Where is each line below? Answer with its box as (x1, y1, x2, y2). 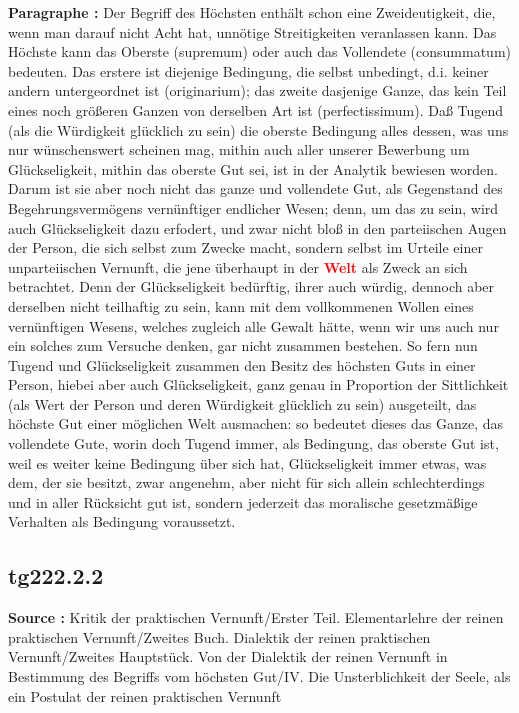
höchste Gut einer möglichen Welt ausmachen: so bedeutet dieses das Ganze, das (8, 413, 503, 434)
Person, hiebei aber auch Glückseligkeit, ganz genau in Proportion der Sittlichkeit (8, 374, 509, 395)
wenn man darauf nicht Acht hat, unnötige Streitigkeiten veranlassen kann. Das (8, 21, 497, 42)
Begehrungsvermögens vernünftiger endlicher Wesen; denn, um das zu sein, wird (8, 197, 499, 218)
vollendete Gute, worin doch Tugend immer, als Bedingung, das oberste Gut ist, (8, 433, 499, 454)
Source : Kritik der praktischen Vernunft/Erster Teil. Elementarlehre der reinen (8, 607, 504, 628)
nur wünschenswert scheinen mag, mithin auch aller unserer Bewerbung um (8, 139, 470, 160)
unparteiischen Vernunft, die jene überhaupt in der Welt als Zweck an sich (8, 256, 468, 277)
